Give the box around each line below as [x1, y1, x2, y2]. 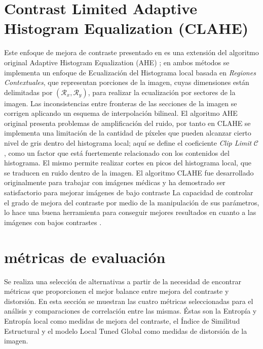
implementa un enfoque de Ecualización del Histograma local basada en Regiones [4, 67, 256, 77]
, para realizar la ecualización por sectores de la [88, 86, 236, 97]
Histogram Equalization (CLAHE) [4, 18, 249, 38]
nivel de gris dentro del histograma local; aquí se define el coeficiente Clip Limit [4, 138, 252, 148]
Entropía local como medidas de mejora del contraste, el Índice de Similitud [4, 315, 240, 326]
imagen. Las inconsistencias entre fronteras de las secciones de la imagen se [4, 98, 237, 108]
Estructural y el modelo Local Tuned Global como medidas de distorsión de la [4, 325, 247, 336]
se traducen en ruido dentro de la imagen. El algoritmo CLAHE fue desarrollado [4, 167, 254, 178]
